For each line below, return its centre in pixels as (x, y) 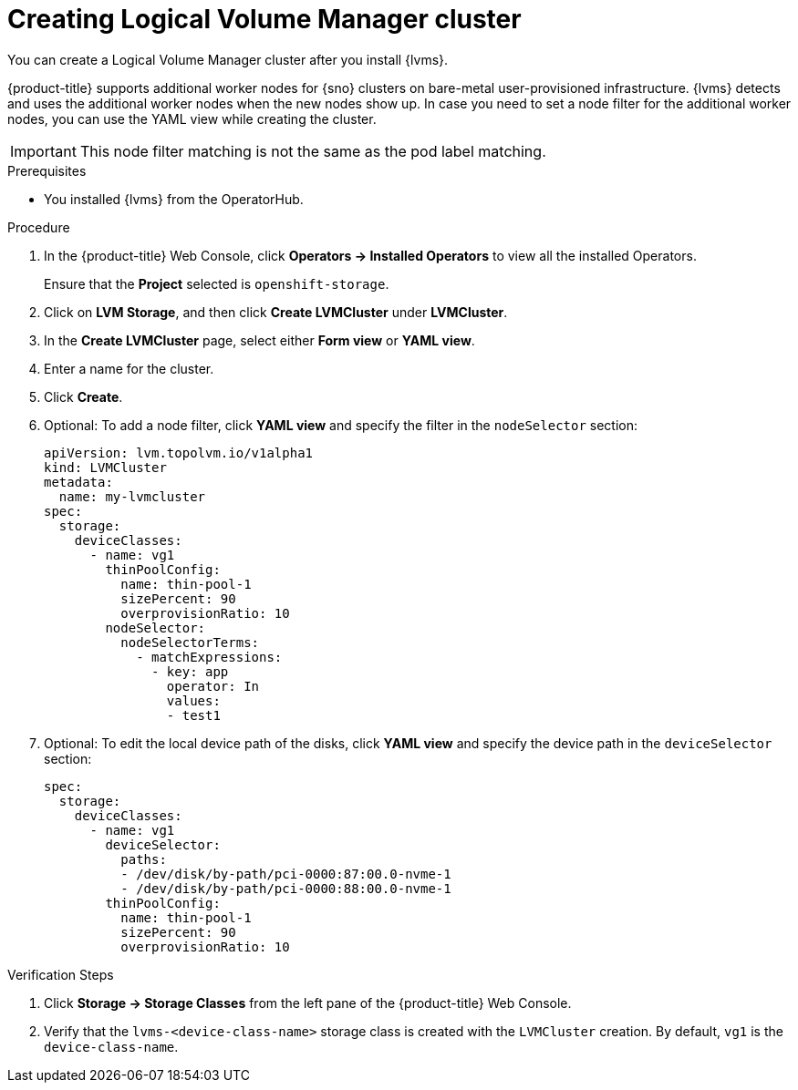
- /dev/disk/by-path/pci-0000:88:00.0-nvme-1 (286, 888)
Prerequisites (47, 170)
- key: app (190, 671)
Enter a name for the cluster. (129, 368)
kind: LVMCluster (105, 467)
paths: (144, 859)
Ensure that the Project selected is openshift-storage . (217, 283)
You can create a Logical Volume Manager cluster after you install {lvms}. (228, 59)
